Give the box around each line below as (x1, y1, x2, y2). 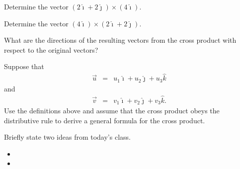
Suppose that (4, 61, 44, 72)
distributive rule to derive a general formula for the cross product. (4, 115, 205, 125)
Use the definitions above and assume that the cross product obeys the (4, 105, 220, 115)
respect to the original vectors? (4, 44, 98, 55)
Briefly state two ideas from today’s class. (4, 132, 131, 142)
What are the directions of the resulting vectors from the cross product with (4, 35, 237, 45)
